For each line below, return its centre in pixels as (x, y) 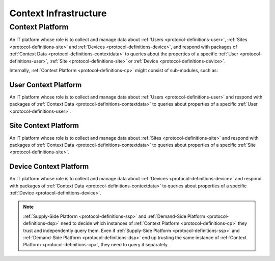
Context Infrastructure (58, 13)
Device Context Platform (49, 167)
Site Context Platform (44, 126)
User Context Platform (46, 85)
